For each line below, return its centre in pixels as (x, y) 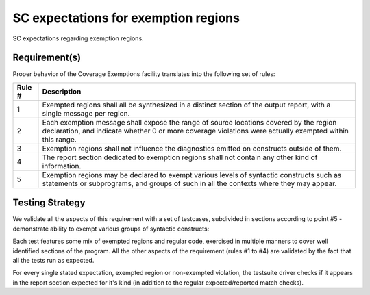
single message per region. (86, 113)
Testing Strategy (49, 203)
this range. (59, 139)
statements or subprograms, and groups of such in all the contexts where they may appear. (189, 183)
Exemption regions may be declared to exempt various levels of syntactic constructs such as (192, 175)
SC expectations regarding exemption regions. (78, 38)
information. (62, 166)
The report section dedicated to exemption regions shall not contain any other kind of (180, 157)
